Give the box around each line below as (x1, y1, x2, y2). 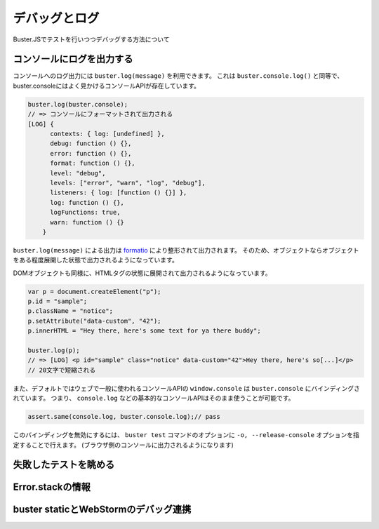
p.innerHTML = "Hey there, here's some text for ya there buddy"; (27, 327, 261, 335)
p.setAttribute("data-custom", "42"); (27, 316, 161, 325)
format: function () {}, (50, 159, 136, 168)
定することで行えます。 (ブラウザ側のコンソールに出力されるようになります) (13, 441, 234, 449)
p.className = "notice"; (27, 307, 114, 315)
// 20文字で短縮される (27, 366, 96, 374)
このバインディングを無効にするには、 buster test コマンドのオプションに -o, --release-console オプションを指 (13, 431, 359, 439)
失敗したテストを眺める (13, 459, 115, 471)
